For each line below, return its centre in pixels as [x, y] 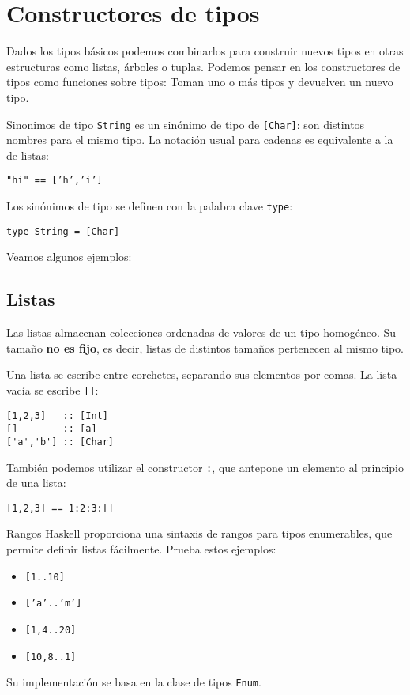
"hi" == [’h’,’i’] [55, 181]
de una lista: [36, 483]
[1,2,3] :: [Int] [57, 415]
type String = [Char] [63, 231]
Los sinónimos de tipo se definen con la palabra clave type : [150, 206]
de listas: [28, 155]
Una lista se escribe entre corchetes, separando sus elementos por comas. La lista [202, 374]
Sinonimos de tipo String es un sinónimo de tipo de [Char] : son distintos [186, 124]
